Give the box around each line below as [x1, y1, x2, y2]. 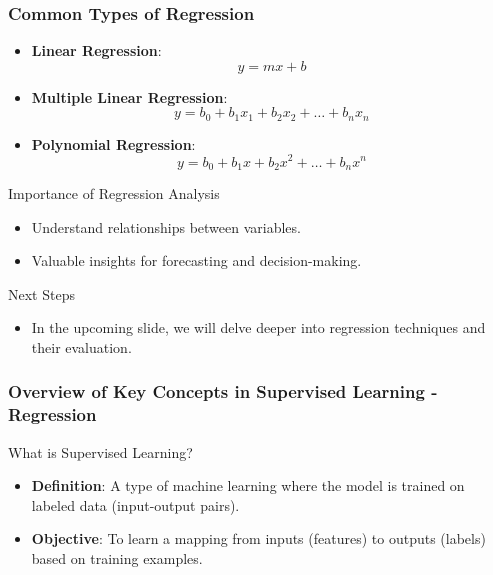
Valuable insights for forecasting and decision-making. [31, 250, 362, 271]
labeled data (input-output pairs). [31, 494, 240, 515]
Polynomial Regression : [31, 133, 196, 154]
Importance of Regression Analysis [8, 182, 220, 203]
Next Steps [8, 283, 75, 304]
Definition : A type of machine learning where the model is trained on [31, 475, 465, 496]
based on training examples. [31, 548, 203, 569]
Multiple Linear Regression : [31, 86, 228, 107]
